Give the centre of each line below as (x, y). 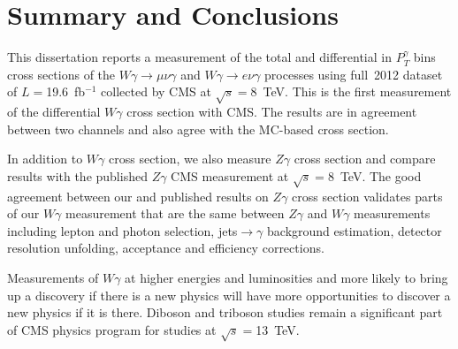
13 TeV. (278, 329)
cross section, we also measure (190, 159)
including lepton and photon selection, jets (122, 230)
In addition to (45, 159)
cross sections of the (61, 74)
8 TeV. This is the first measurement (351, 91)
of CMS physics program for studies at (112, 329)
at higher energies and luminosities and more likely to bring (286, 277)
